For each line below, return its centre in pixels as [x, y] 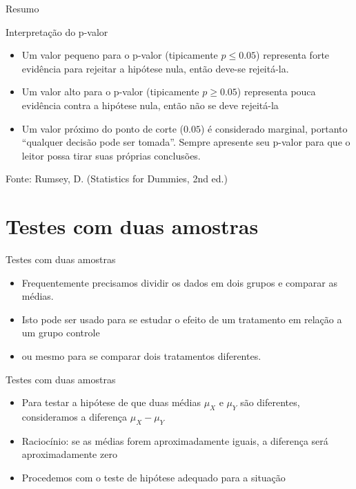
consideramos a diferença [75, 417]
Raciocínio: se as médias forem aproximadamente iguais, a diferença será [175, 440]
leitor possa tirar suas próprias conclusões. [111, 155]
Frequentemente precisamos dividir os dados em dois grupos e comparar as [179, 282]
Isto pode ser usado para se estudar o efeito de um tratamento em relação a [182, 319]
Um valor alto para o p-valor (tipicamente [110, 92]
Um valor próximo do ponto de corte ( [103, 128]
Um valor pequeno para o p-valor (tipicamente [120, 55]
